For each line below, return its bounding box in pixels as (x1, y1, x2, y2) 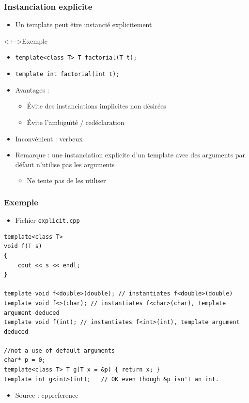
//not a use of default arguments (4, 347, 115, 354)
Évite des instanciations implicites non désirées (27, 101, 166, 111)
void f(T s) (4, 243, 42, 250)
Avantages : (15, 84, 49, 94)
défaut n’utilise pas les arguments (15, 159, 115, 169)
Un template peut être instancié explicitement (15, 19, 152, 30)
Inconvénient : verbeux (15, 133, 83, 143)
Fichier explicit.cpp (15, 215, 80, 225)
